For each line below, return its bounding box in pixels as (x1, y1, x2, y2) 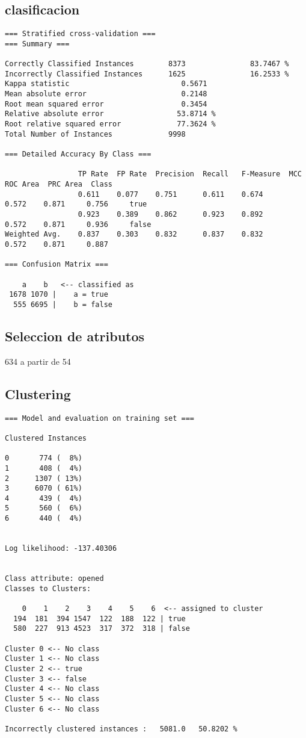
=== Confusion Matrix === (5, 260, 108, 269)
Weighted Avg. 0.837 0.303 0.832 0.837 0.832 (5, 230, 263, 239)
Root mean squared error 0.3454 (5, 99, 207, 108)
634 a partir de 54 (5, 355, 71, 367)
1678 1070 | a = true (9, 290, 108, 299)
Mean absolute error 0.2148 (5, 90, 207, 99)
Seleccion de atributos (5, 326, 145, 345)
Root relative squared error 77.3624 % (5, 120, 216, 129)
